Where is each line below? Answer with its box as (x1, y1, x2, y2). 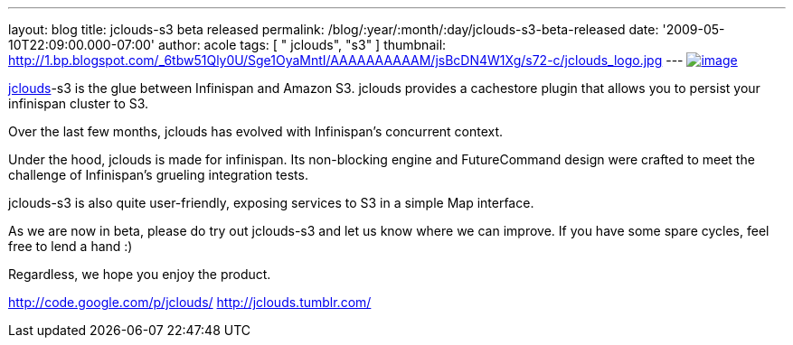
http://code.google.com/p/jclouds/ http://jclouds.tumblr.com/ (8, 294, 372, 310)
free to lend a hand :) (8, 238, 133, 254)
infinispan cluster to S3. (8, 96, 149, 111)
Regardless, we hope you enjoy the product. (8, 266, 271, 282)
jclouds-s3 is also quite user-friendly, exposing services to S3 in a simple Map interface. (8, 195, 534, 210)
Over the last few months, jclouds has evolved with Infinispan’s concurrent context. (8, 124, 504, 139)
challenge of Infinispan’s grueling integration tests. (8, 167, 308, 182)
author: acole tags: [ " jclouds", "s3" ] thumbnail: (157, 37, 447, 52)
